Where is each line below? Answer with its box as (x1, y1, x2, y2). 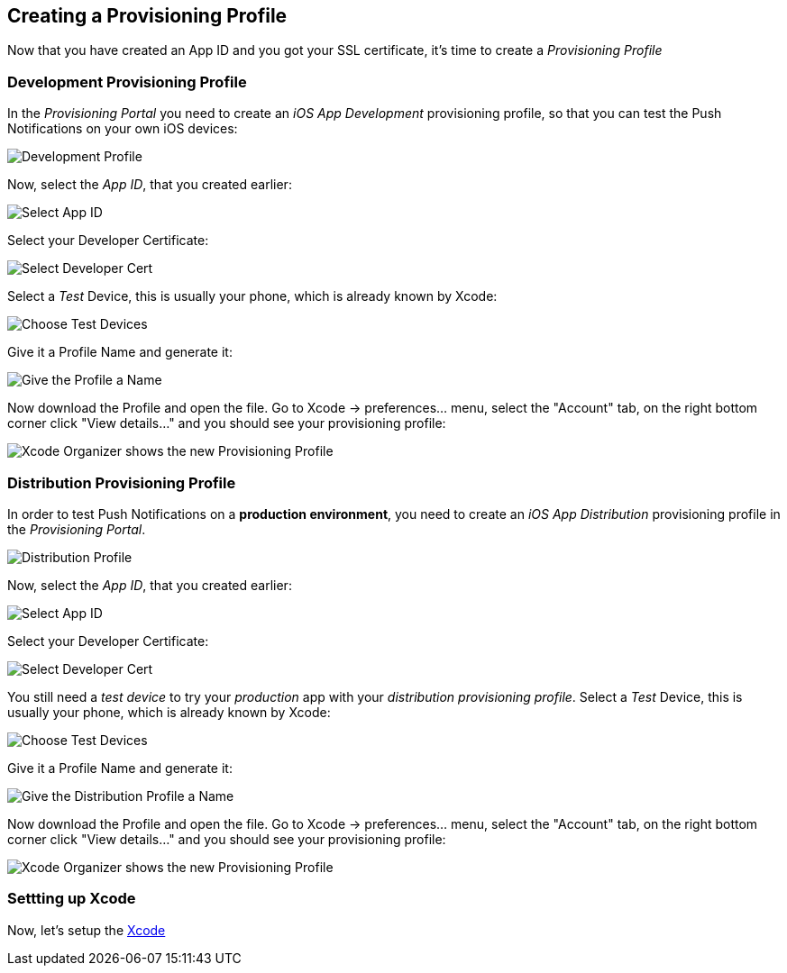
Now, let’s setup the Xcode (7, 922, 166, 938)
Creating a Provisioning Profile (7, 5, 288, 27)
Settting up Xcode (7, 889, 136, 908)
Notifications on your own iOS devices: (7, 121, 238, 137)
